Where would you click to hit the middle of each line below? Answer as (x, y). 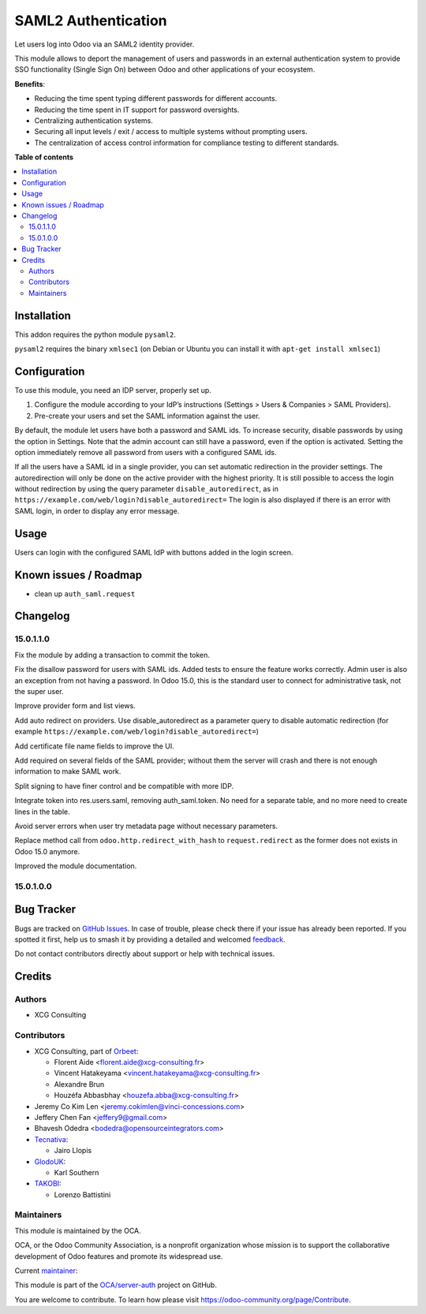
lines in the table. (42, 812)
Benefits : (30, 84)
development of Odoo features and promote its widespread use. (119, 1256)
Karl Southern (77, 1172)
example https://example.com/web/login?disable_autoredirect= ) (137, 732)
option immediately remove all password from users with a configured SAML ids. (146, 452)
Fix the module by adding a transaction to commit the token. (112, 655)
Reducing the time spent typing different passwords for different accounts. (156, 99)
